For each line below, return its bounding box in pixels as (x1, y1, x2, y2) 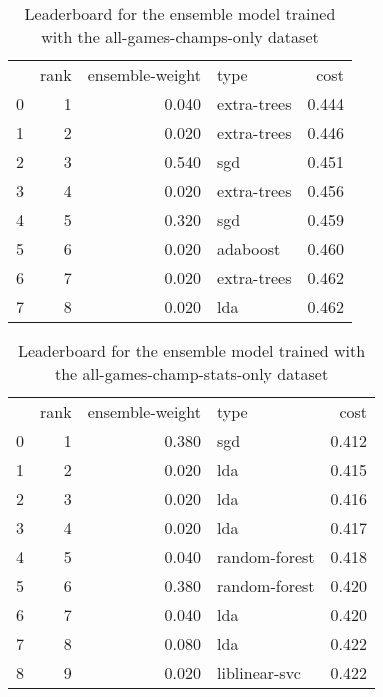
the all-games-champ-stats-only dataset (54, 362, 329, 385)
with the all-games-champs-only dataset (41, 25, 319, 48)
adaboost (217, 237, 281, 260)
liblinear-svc (217, 661, 301, 684)
